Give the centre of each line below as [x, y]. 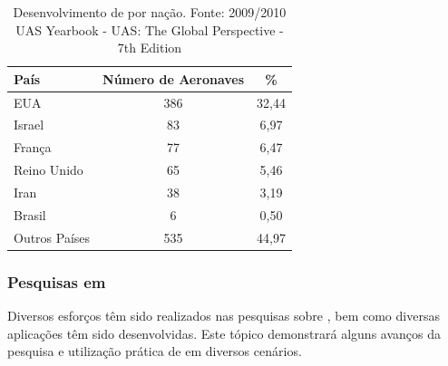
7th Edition [150, 48]
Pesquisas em [57, 281]
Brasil [30, 214]
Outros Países [52, 237]
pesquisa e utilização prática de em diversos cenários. [155, 351]
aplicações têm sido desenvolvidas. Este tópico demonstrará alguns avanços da [224, 333]
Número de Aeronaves [174, 78]
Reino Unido [49, 170]
